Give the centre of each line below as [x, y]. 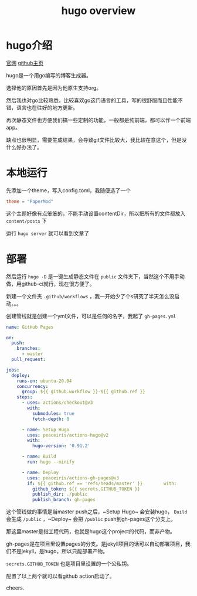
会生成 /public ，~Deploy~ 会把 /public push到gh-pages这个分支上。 [91, 519]
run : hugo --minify [51, 462]
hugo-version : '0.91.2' [61, 446]
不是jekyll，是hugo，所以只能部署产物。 [60, 551]
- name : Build [39, 457]
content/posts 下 [27, 220]
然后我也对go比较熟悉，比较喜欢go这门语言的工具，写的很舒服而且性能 [92, 100]
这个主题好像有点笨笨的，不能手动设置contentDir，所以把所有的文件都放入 [96, 213]
